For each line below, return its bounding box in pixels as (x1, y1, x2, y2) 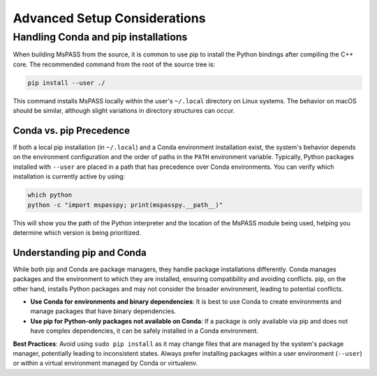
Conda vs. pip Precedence (13, 124, 131, 136)
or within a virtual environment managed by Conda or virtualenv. (13, 359, 198, 368)
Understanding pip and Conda (13, 246, 147, 258)
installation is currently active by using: (13, 172, 126, 181)
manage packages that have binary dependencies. (30, 307, 177, 315)
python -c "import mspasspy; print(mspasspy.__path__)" (27, 201, 223, 209)
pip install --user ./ (27, 79, 105, 87)
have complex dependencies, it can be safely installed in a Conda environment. (30, 326, 258, 335)
